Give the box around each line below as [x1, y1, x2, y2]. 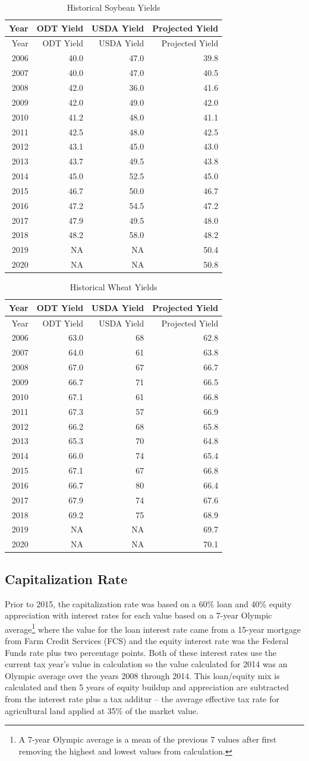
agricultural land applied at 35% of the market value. [5, 704, 199, 716]
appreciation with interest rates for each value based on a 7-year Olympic [5, 609, 272, 622]
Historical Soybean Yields [67, 1, 160, 13]
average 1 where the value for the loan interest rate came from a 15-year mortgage [5, 621, 301, 635]
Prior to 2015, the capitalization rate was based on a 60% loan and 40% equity [5, 597, 292, 610]
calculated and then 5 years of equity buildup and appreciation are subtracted [5, 681, 289, 693]
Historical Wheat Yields [70, 281, 157, 293]
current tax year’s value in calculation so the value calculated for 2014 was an [5, 658, 288, 670]
